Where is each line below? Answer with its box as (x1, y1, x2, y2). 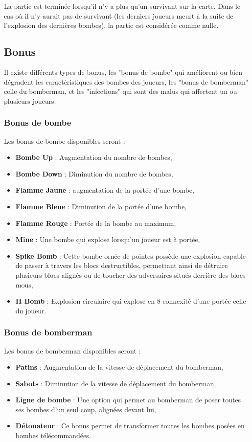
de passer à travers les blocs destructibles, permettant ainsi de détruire (15, 260, 228, 270)
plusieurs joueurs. (4, 95, 56, 106)
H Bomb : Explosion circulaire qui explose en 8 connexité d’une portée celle (15, 296, 246, 306)
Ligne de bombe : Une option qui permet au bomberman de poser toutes (15, 395, 241, 405)
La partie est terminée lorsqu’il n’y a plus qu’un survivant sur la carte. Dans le (4, 1, 240, 11)
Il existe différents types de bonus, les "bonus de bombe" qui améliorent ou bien (4, 66, 242, 77)
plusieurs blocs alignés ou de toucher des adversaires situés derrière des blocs (15, 269, 246, 280)
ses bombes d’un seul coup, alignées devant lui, (15, 404, 156, 414)
